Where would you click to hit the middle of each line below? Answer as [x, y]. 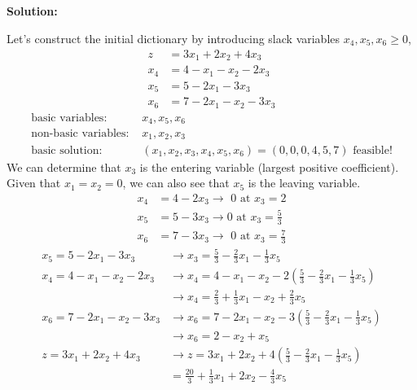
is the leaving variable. [304, 183]
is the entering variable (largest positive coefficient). [269, 167]
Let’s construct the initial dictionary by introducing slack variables [173, 38]
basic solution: [67, 150]
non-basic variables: [80, 134]
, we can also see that [176, 183]
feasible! [373, 150]
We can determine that [64, 167]
